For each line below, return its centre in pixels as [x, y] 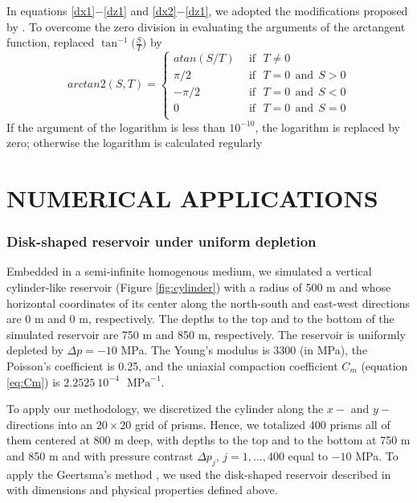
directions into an [50, 424]
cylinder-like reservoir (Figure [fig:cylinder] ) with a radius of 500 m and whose [199, 287]
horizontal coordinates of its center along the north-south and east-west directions [208, 303]
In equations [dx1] [51, 10]
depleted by [35, 350]
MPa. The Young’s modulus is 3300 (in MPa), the [244, 350]
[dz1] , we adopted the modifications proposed [296, 10]
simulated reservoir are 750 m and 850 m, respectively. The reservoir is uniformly [206, 334]
